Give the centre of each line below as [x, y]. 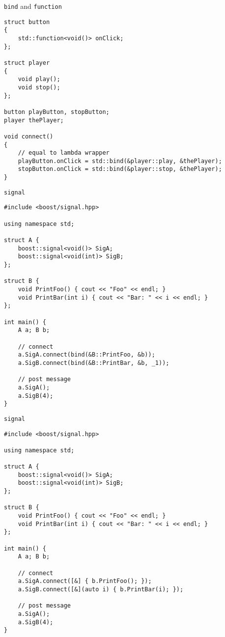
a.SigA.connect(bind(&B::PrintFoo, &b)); [86, 355]
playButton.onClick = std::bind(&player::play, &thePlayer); [120, 161]
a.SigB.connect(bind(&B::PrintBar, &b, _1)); [94, 363]
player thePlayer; [34, 120]
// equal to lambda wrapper [64, 153]
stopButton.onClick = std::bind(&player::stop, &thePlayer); [120, 169]
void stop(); [39, 87]
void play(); [39, 79]
